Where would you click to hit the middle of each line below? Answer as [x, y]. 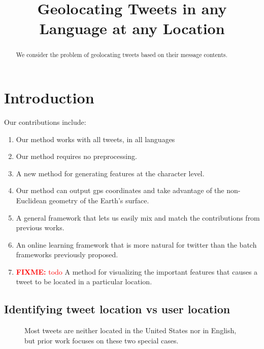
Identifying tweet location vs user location [117, 309]
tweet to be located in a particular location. [84, 281]
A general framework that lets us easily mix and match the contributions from [138, 217]
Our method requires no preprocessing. [76, 156]
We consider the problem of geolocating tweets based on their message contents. [122, 55]
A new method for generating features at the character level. [110, 173]
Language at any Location [132, 28]
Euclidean [31, 200]
